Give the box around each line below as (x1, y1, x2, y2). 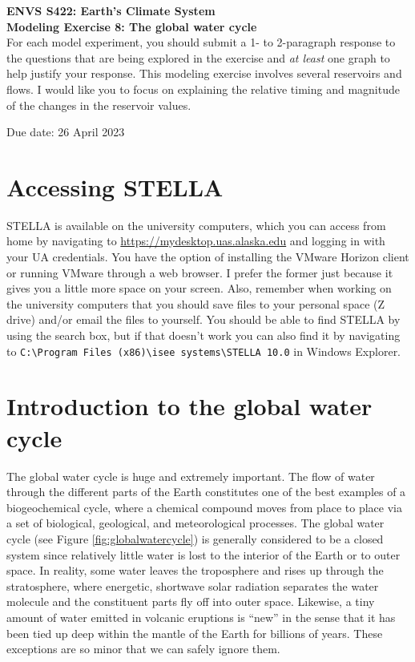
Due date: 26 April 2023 (6, 123, 125, 140)
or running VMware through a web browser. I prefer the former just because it (6, 264, 393, 281)
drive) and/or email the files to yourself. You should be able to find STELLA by (6, 311, 401, 328)
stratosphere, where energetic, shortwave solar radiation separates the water (6, 577, 379, 594)
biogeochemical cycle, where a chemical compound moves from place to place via (6, 499, 402, 515)
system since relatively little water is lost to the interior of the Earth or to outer (6, 546, 401, 563)
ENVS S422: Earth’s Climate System (6, 2, 216, 18)
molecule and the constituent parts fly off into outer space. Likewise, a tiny (6, 593, 375, 610)
